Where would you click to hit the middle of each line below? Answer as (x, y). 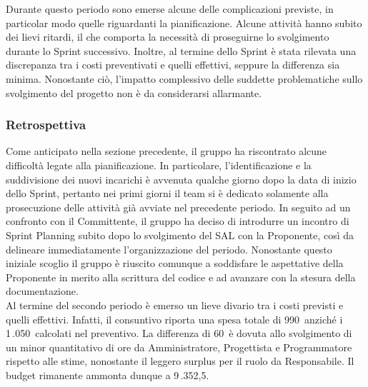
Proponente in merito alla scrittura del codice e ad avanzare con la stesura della (181, 277)
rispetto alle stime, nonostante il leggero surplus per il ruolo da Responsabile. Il (180, 361)
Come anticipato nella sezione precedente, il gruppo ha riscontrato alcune (166, 151)
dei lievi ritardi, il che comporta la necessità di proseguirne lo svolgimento (168, 37)
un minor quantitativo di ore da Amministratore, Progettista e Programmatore (179, 347)
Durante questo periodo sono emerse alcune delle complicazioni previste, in (170, 9)
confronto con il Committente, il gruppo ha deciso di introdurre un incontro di (178, 221)
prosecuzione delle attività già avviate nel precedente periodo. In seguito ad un (178, 207)
